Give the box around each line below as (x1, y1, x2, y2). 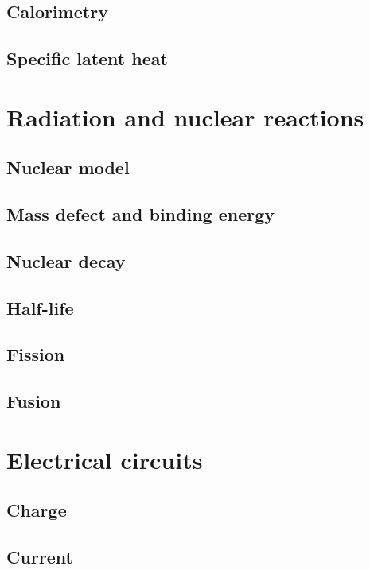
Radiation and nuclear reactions (6, 100, 364, 133)
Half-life (6, 295, 74, 320)
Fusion (6, 389, 61, 413)
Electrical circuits (6, 443, 203, 475)
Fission (6, 342, 65, 366)
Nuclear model (6, 155, 130, 180)
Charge (6, 498, 67, 522)
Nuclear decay (6, 248, 126, 273)
